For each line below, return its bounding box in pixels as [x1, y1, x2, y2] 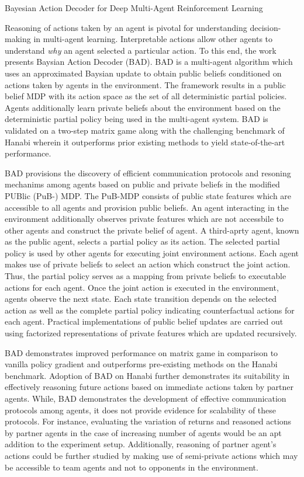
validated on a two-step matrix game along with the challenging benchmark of [5, 124, 285, 136]
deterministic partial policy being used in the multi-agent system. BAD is [5, 113, 268, 125]
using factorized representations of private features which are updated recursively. [5, 327, 297, 339]
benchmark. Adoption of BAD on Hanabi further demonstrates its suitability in [5, 369, 290, 381]
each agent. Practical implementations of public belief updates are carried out [5, 315, 284, 328]
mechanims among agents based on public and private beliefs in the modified [5, 178, 280, 190]
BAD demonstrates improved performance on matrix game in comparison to [5, 346, 278, 358]
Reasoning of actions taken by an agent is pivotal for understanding [5, 21, 247, 33]
